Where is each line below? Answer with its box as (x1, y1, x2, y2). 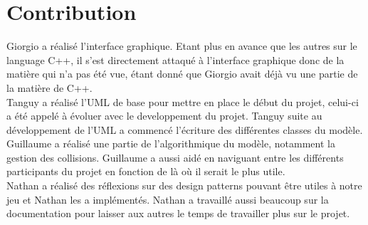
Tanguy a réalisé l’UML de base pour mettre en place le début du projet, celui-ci (6, 94, 359, 109)
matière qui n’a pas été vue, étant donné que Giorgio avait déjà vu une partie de (6, 66, 358, 81)
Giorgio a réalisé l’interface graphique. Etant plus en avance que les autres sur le (6, 38, 357, 53)
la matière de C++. (6, 80, 93, 95)
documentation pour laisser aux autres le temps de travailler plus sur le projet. (6, 206, 350, 221)
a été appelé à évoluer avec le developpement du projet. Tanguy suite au (6, 108, 322, 123)
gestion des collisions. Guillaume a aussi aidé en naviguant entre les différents (6, 150, 344, 164)
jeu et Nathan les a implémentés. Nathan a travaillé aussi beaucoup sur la (6, 192, 329, 206)
